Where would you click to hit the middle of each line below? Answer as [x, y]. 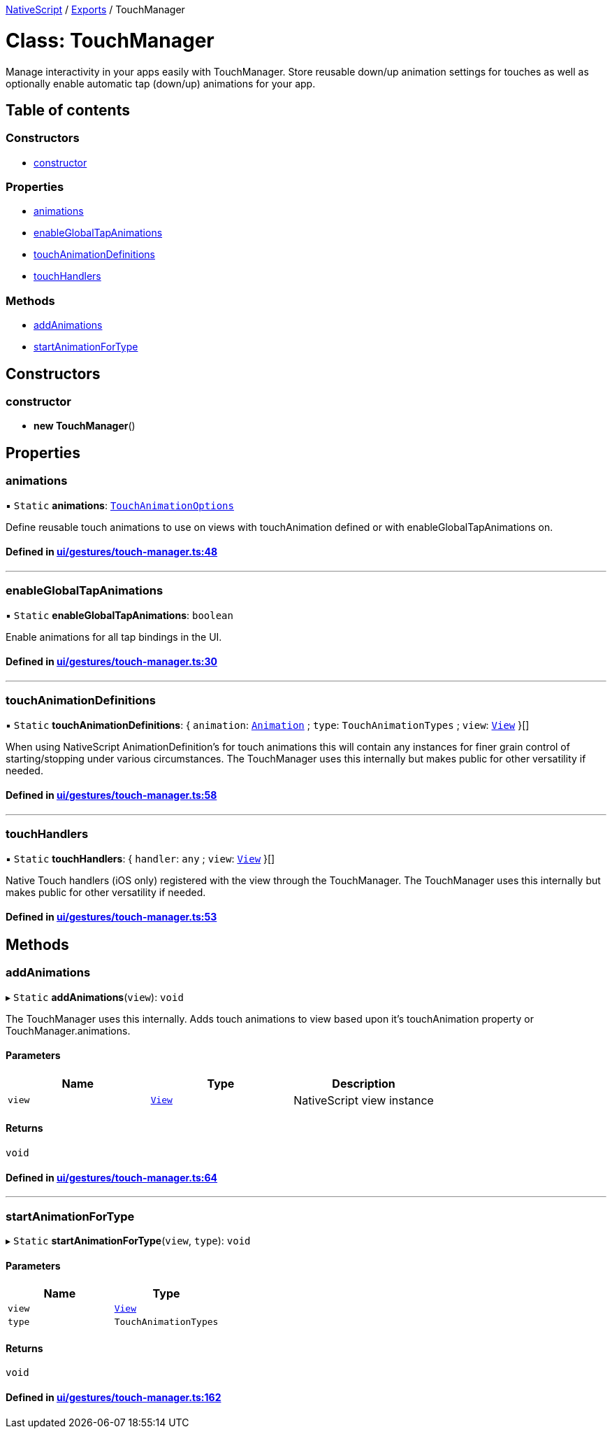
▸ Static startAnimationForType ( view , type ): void [128, 1240]
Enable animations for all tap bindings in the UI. [114, 637]
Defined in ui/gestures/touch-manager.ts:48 [112, 552]
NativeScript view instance [364, 1100]
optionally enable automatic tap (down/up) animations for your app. [161, 83]
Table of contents [68, 110]
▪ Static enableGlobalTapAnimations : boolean [119, 615]
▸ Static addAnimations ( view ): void [95, 997]
